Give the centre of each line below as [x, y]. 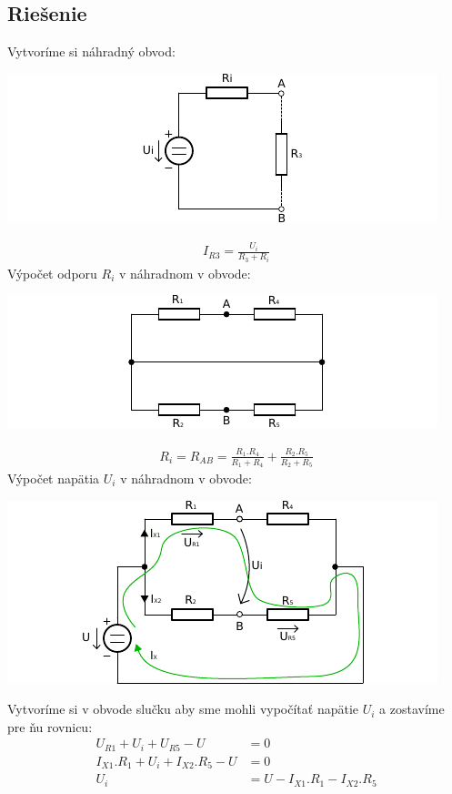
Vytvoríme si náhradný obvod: [91, 51]
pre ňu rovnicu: [50, 726]
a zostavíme [412, 709]
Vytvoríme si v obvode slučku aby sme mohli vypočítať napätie [183, 709]
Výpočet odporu [52, 273]
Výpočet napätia [54, 478]
